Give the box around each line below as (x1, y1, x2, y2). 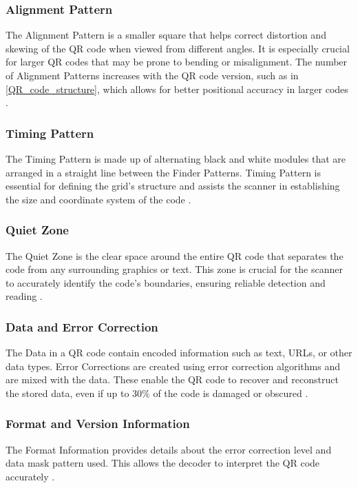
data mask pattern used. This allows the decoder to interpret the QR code (6, 456, 320, 470)
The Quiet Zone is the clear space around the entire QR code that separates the (6, 248, 344, 263)
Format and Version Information (6, 415, 190, 432)
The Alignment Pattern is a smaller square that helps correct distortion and (6, 28, 326, 42)
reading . (6, 289, 43, 303)
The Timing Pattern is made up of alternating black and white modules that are (6, 152, 346, 165)
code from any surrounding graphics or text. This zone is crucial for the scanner (6, 262, 343, 276)
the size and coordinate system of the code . (6, 192, 191, 206)
